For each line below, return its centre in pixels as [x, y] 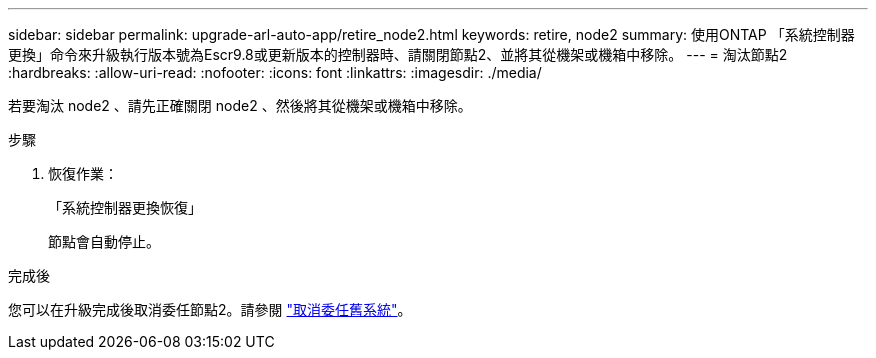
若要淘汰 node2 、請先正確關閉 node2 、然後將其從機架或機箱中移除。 [240, 105]
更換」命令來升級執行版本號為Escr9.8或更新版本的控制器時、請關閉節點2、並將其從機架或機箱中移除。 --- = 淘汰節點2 [398, 54]
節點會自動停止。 [104, 241]
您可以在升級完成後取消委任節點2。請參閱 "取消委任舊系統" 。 [210, 309]
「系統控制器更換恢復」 [125, 207]
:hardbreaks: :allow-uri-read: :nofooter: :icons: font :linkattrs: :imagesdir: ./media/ [275, 72]
